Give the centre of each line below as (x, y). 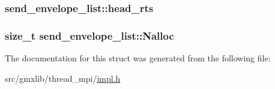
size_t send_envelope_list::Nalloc (89, 35)
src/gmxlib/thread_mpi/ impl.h (63, 78)
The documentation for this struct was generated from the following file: (138, 58)
